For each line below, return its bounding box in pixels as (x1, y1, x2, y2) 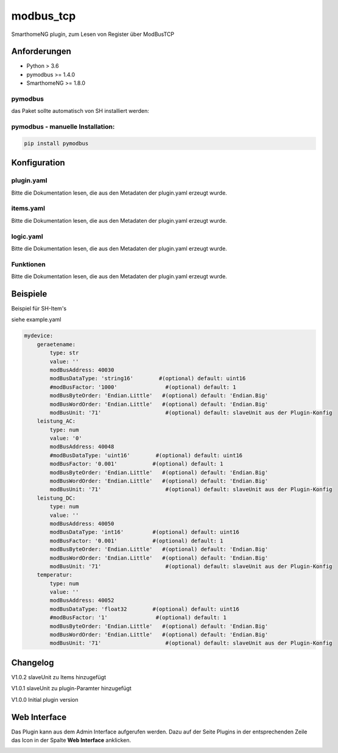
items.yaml (11, 204, 46, 213)
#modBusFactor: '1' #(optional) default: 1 (49, 614, 227, 621)
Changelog (11, 657, 54, 668)
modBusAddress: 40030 (49, 366, 114, 373)
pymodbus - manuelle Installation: (11, 123, 115, 131)
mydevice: (24, 333, 54, 339)
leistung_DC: (37, 494, 76, 502)
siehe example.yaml (11, 316, 62, 323)
